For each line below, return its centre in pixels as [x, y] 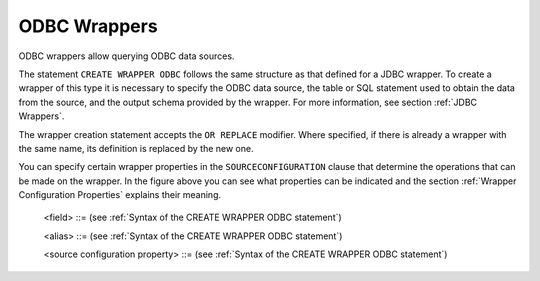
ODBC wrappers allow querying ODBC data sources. [126, 56]
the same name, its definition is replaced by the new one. [136, 148]
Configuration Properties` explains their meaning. [120, 195]
